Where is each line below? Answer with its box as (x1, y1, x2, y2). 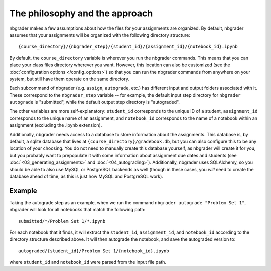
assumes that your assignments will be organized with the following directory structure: (9, 32, 190, 38)
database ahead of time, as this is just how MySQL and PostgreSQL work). (9, 173, 163, 179)
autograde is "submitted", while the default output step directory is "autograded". (9, 99, 180, 105)
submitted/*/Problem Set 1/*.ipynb (18, 218, 106, 224)
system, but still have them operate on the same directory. (9, 76, 130, 82)
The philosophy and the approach (9, 8, 153, 19)
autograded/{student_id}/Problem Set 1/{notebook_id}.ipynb (18, 248, 169, 254)
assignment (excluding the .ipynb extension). (9, 122, 102, 128)
